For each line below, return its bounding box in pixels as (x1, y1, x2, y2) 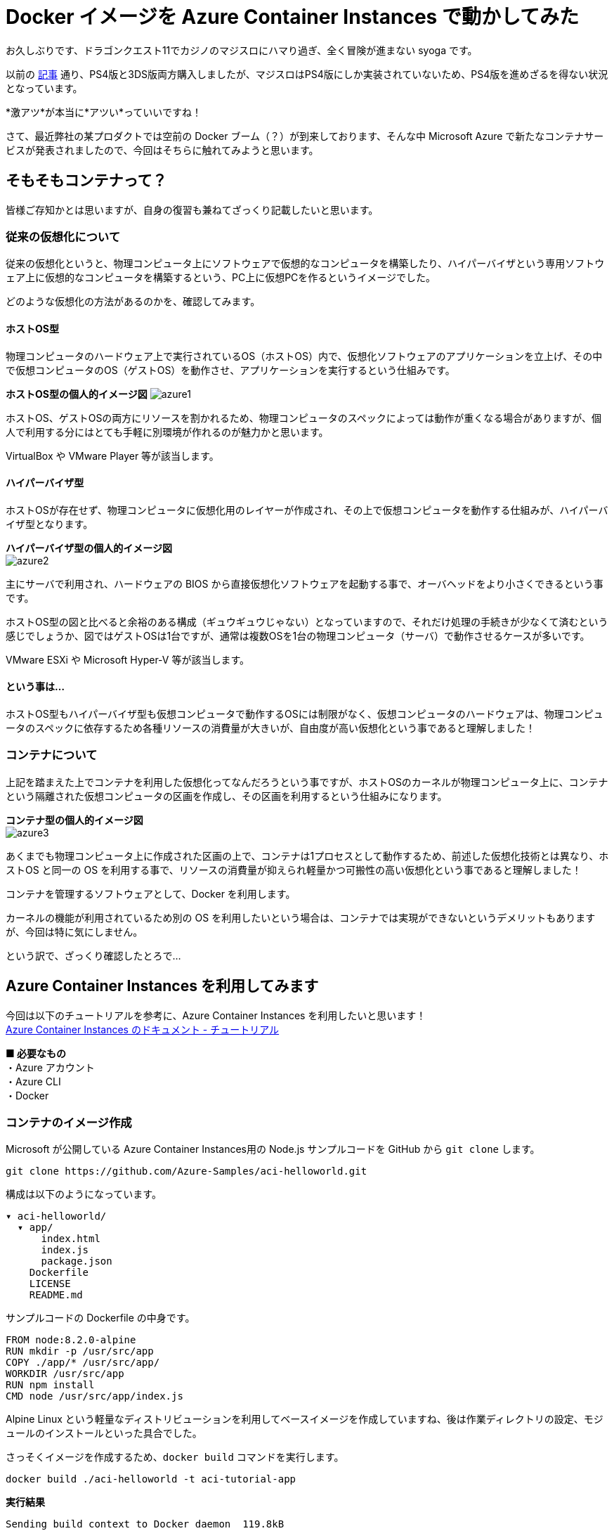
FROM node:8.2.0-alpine (6, 1334, 136, 1346)
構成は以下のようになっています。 (6, 1188, 162, 1201)
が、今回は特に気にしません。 (6, 925, 143, 938)
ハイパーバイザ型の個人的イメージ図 (6, 541, 173, 554)
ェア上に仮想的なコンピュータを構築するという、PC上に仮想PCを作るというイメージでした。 (6, 271, 436, 284)
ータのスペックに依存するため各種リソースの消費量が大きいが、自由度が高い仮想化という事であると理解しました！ (6, 722, 535, 734)
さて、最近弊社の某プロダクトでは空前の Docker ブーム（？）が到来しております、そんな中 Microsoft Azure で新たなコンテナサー (6, 129, 604, 142)
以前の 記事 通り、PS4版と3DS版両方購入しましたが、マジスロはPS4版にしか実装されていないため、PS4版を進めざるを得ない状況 (6, 67, 608, 80)
